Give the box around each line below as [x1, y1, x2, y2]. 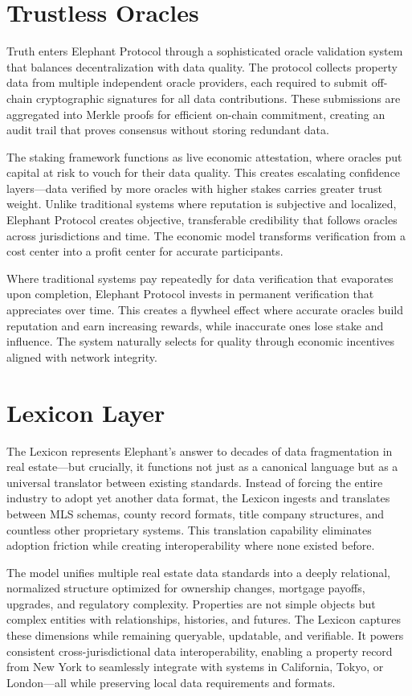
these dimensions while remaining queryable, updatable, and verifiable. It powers [6, 627, 404, 644]
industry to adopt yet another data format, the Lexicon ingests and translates [6, 489, 390, 506]
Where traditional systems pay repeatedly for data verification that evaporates [6, 269, 394, 286]
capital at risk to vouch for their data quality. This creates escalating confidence [6, 164, 401, 181]
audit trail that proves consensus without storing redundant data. [6, 121, 329, 138]
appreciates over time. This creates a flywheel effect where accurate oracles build [6, 301, 403, 318]
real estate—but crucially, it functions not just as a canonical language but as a [6, 458, 398, 475]
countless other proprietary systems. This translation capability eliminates [6, 521, 372, 538]
